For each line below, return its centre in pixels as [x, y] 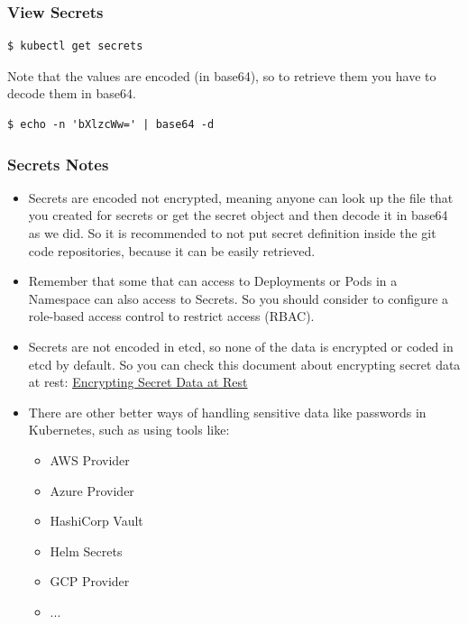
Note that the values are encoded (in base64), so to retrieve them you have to [222, 75]
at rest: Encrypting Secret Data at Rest [138, 382]
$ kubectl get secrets [75, 46]
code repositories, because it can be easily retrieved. [172, 250]
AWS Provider [90, 459]
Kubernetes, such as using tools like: [129, 430]
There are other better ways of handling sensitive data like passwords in [227, 412]
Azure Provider [92, 490]
